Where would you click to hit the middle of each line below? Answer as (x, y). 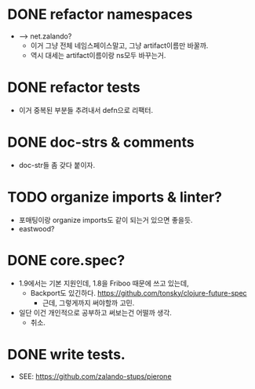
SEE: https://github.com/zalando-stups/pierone (95, 376)
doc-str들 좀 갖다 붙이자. (57, 165)
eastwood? (36, 228)
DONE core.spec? (66, 260)
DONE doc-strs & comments (101, 142)
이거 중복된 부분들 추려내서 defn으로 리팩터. (86, 110)
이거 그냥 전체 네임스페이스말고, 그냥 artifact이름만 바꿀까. (119, 45)
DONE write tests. (67, 354)
